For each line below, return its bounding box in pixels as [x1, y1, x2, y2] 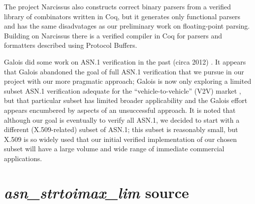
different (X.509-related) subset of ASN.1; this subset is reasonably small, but [4, 124, 238, 135]
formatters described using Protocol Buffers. [4, 40, 137, 50]
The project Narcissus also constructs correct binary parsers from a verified [4, 1, 231, 11]
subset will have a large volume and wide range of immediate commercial [4, 143, 224, 154]
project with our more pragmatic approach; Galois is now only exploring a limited [4, 76, 252, 86]
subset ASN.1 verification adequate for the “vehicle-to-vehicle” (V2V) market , [4, 85, 241, 96]
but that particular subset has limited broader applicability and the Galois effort [4, 95, 248, 105]
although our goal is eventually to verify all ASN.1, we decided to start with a [4, 114, 240, 125]
